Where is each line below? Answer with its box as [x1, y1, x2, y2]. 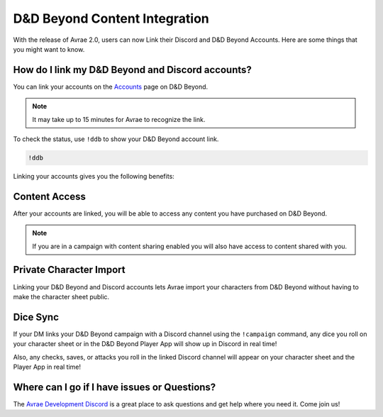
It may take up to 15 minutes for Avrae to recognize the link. [32, 115, 206, 123]
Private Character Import [13, 264, 126, 276]
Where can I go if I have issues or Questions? [13, 381, 216, 393]
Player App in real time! [13, 362, 82, 372]
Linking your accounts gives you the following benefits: [13, 172, 175, 180]
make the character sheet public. [13, 292, 110, 301]
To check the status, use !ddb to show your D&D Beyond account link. [13, 135, 219, 143]
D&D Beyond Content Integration [13, 11, 209, 26]
